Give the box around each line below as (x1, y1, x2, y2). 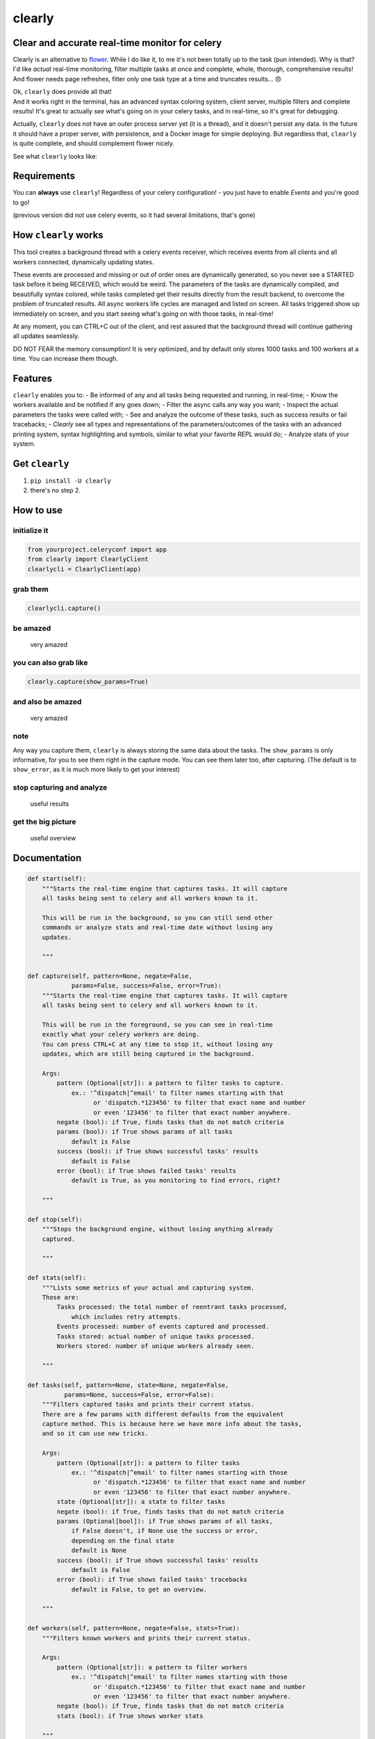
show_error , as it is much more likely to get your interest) (12, 765, 181, 774)
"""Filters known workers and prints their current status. (42, 1634, 251, 1642)
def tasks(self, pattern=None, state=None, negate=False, (27, 1381, 229, 1389)
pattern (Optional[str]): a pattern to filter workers (56, 1663, 248, 1671)
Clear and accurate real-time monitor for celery (12, 37, 222, 49)
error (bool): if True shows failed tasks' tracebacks (56, 1576, 248, 1584)
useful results (30, 800, 69, 808)
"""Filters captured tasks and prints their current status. (42, 1400, 255, 1409)
